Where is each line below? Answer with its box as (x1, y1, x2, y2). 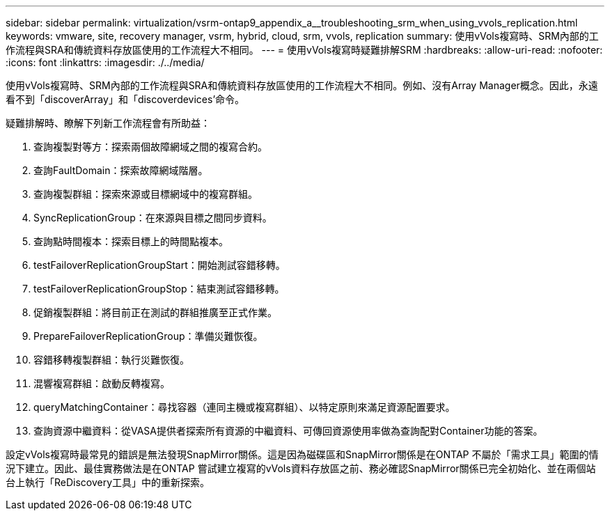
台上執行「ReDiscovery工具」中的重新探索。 (6, 476, 210, 488)
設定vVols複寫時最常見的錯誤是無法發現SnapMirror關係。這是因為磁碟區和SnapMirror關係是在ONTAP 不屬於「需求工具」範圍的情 (6, 448, 599, 460)
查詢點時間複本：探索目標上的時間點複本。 (33, 235, 228, 247)
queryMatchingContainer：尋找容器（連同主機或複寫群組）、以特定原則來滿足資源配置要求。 (33, 401, 455, 413)
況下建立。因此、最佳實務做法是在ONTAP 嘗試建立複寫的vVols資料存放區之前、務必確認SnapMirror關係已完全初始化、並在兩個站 (6, 462, 596, 474)
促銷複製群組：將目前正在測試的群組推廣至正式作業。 (33, 306, 277, 318)
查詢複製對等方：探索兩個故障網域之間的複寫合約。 (33, 141, 267, 153)
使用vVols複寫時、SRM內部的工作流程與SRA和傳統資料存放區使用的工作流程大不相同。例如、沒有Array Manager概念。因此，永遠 (6, 79, 598, 91)
